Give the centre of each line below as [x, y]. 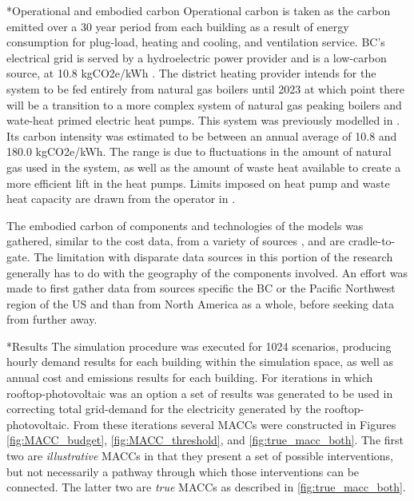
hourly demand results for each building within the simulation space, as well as [200, 362]
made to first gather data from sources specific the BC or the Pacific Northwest [201, 288]
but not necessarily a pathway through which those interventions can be [183, 471]
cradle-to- [372, 241]
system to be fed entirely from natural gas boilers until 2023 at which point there [205, 88]
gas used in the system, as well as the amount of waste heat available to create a [204, 167]
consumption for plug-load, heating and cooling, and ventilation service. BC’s [196, 42]
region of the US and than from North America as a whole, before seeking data [200, 303]
